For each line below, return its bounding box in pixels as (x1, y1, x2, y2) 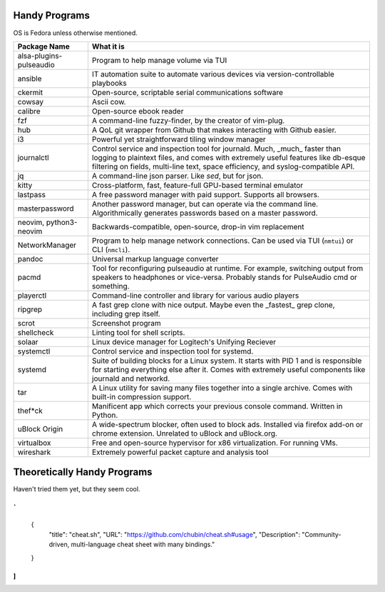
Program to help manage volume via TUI (91, 55, 227, 65)
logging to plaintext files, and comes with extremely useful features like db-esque (91, 152, 366, 162)
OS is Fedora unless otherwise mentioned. (13, 29, 138, 37)
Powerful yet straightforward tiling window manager (91, 134, 267, 144)
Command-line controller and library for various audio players (91, 290, 299, 300)
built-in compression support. (91, 391, 192, 401)
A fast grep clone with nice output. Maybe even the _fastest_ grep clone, (91, 300, 335, 310)
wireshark (17, 447, 51, 457)
